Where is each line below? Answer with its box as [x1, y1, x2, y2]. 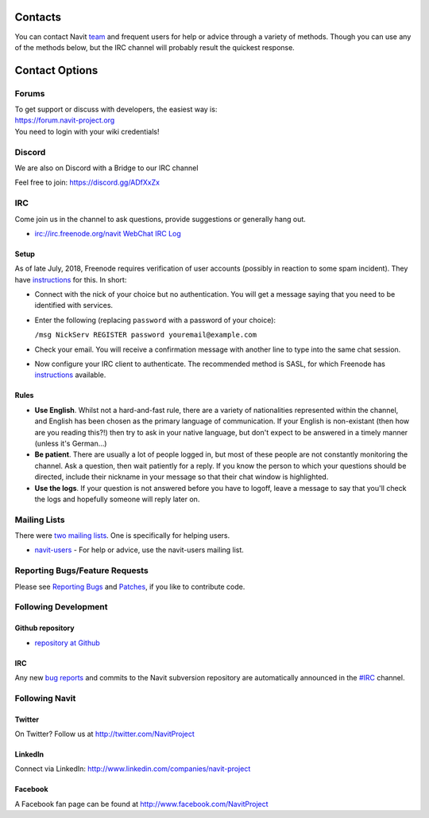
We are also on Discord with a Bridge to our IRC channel [14, 163, 199, 173]
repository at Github [34, 637, 101, 648]
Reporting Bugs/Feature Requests [14, 565, 149, 576]
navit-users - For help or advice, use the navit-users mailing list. [34, 545, 244, 555]
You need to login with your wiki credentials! [14, 127, 160, 136]
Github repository [14, 623, 75, 633]
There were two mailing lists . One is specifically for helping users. [14, 531, 230, 540]
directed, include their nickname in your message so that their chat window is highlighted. [34, 472, 329, 481]
